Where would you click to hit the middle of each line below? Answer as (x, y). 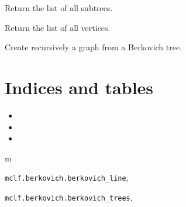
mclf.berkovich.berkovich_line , (67, 177)
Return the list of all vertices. (58, 27)
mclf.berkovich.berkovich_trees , (69, 197)
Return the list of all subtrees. (59, 8)
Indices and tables (79, 87)
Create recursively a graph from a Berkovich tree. (94, 47)
